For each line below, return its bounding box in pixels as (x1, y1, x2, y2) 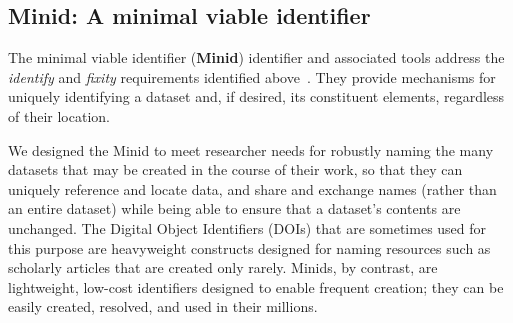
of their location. (8, 105, 110, 126)
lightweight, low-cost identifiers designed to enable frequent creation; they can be (8, 276, 504, 297)
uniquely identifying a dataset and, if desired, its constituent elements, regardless (8, 86, 505, 107)
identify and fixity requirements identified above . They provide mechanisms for (8, 66, 496, 87)
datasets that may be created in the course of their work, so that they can (8, 159, 463, 180)
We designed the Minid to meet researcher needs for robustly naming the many (8, 139, 494, 160)
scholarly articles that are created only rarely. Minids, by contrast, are (8, 257, 438, 278)
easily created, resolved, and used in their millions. (8, 296, 318, 317)
